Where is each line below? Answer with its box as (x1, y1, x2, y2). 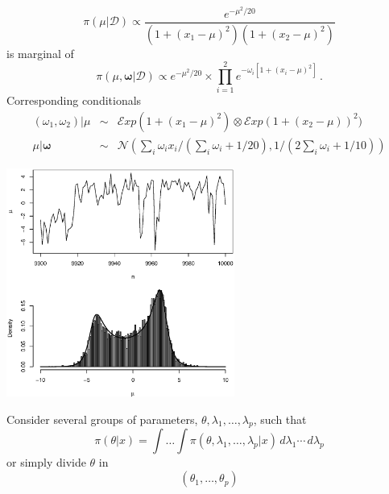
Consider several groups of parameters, (6, 410, 198, 427)
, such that (253, 410, 307, 427)
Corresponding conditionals (6, 92, 142, 109)
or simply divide (6, 454, 86, 471)
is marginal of (6, 44, 74, 61)
